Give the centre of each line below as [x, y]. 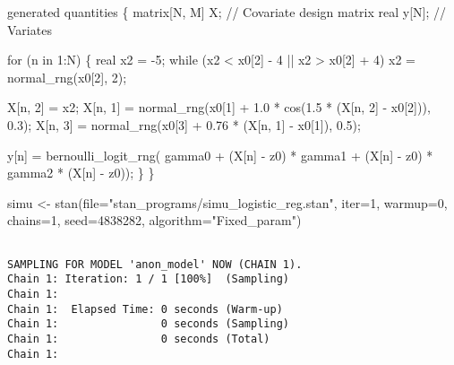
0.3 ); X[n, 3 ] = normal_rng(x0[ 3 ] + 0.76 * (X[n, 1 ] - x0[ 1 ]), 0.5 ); [184, 124]
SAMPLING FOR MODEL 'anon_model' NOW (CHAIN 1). [155, 264]
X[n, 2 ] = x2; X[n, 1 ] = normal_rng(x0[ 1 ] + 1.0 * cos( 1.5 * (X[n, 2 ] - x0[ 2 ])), [219, 107]
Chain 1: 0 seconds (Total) [139, 339]
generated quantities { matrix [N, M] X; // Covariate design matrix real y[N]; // [227, 12]
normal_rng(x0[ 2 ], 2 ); [67, 77]
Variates [30, 29]
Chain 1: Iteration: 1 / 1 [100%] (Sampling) [148, 279]
